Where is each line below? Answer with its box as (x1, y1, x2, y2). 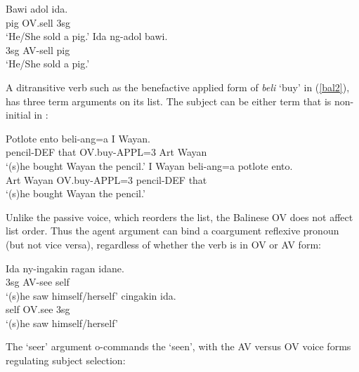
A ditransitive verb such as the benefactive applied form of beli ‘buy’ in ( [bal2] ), (6, 79, 350, 94)
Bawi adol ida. (6, 1, 68, 15)
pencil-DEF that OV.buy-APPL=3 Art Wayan (6, 145, 207, 159)
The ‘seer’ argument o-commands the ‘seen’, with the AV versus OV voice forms (6, 339, 351, 354)
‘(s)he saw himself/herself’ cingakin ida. (6, 288, 176, 303)
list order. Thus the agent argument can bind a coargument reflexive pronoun (6, 223, 339, 238)
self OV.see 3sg (6, 302, 70, 317)
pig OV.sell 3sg (6, 15, 70, 29)
